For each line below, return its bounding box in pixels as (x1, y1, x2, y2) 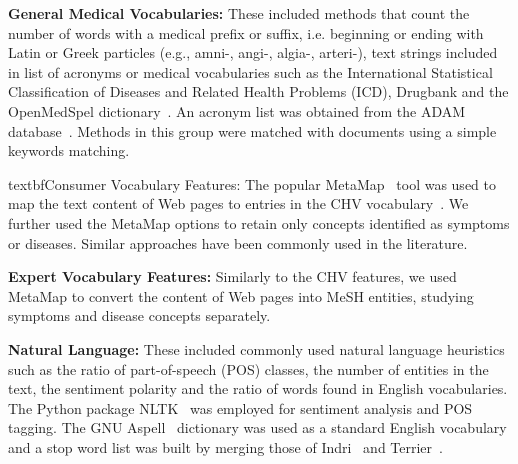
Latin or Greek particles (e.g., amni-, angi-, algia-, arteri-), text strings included (8, 42, 498, 63)
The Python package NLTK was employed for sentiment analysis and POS (8, 397, 473, 418)
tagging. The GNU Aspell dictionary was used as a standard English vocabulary (8, 417, 507, 438)
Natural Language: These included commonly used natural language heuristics (8, 338, 505, 359)
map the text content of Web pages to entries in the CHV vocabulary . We (8, 193, 469, 214)
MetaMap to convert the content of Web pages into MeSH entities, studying (8, 285, 474, 306)
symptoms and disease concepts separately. (8, 305, 271, 326)
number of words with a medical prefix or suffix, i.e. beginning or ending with (8, 22, 484, 43)
